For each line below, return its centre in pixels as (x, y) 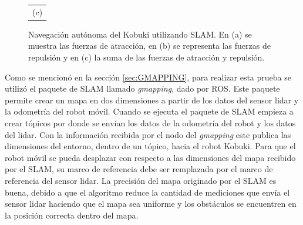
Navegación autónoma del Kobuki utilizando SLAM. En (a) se (140, 34)
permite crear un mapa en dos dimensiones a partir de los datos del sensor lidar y (152, 100)
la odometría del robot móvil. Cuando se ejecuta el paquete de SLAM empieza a (149, 111)
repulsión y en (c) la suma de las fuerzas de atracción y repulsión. (147, 57)
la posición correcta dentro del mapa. (72, 215)
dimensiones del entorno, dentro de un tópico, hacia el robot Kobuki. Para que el (150, 146)
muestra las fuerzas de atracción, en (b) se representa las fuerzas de (149, 46)
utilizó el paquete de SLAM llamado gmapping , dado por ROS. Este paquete (142, 88)
